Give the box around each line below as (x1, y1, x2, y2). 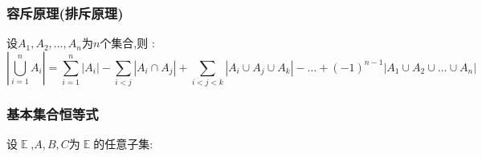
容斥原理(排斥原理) (6, 2, 124, 22)
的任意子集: (93, 135, 153, 152)
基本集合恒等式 (6, 104, 99, 124)
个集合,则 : (100, 34, 155, 51)
